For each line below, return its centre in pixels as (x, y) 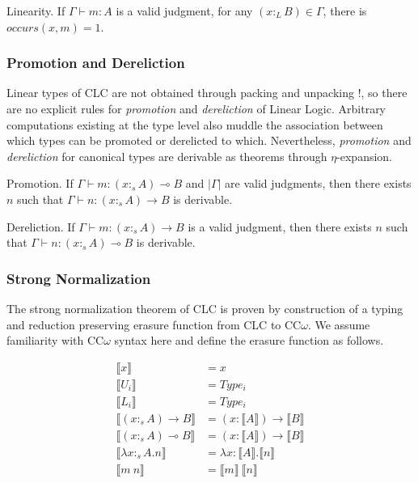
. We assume (339, 324)
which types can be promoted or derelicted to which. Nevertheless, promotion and (209, 140)
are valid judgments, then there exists (318, 183)
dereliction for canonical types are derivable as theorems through (167, 156)
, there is (345, 11)
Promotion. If (40, 183)
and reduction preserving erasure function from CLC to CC (154, 324)
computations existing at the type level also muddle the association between (195, 124)
